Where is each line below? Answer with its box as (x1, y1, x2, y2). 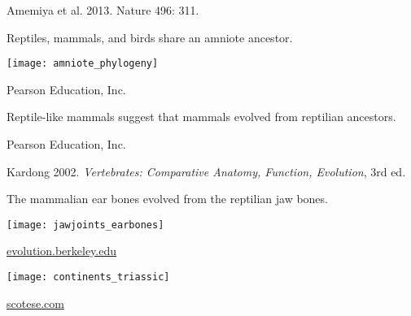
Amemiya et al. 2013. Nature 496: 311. (7, 2, 199, 18)
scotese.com (7, 294, 64, 311)
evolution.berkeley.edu (7, 242, 117, 259)
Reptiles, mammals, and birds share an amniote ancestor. (7, 28, 293, 45)
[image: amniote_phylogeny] (7, 58, 159, 70)
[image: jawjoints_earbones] (7, 219, 164, 231)
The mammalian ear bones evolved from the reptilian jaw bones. (7, 190, 328, 207)
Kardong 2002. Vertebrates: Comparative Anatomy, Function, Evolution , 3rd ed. (7, 162, 406, 180)
